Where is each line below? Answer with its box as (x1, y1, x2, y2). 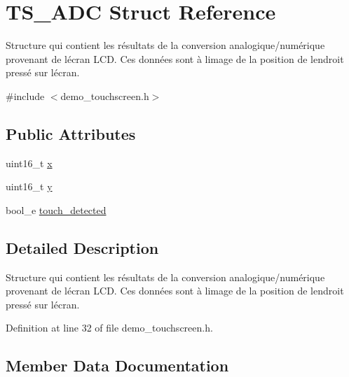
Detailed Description (6, 236, 159, 258)
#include (6, 88, 45, 103)
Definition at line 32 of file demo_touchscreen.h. (6, 320, 213, 335)
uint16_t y (6, 179, 53, 194)
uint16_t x (6, 155, 53, 170)
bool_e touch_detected (6, 202, 107, 217)
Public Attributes (6, 122, 136, 144)
